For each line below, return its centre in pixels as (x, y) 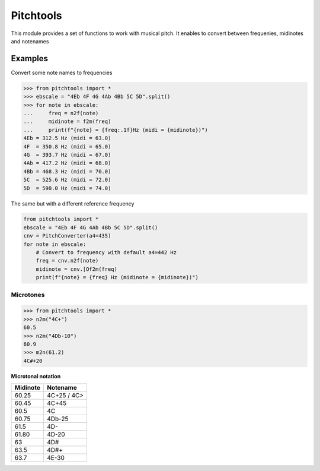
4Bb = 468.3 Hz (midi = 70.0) (67, 171)
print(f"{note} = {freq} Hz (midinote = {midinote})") (117, 277)
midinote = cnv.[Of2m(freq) (77, 269)
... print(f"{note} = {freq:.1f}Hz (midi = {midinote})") (116, 130)
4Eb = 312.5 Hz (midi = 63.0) (67, 138)
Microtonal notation (36, 376)
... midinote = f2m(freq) (67, 121)
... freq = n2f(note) (61, 113)
